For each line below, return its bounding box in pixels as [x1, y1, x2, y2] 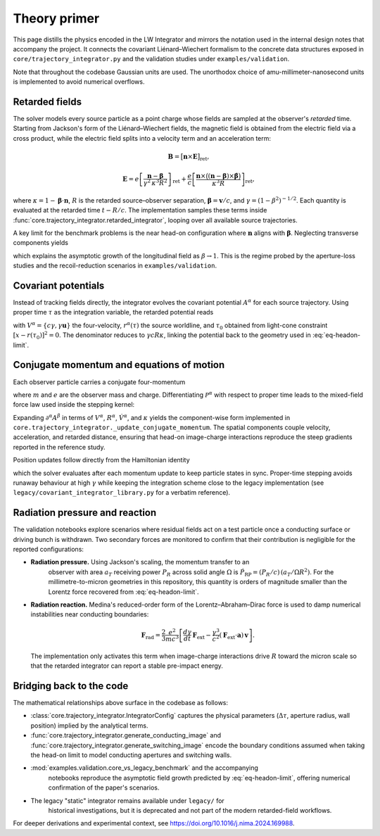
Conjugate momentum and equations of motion [13, 359, 225, 371]
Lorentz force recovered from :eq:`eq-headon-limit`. [48, 588, 200, 596]
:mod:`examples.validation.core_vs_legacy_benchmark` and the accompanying [30, 764, 258, 772]
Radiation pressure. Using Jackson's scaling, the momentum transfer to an [30, 558, 250, 566]
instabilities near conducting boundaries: [30, 610, 149, 619]
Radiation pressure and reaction [13, 507, 157, 519]
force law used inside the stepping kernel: [13, 400, 135, 409]
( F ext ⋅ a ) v [219, 631, 249, 640]
